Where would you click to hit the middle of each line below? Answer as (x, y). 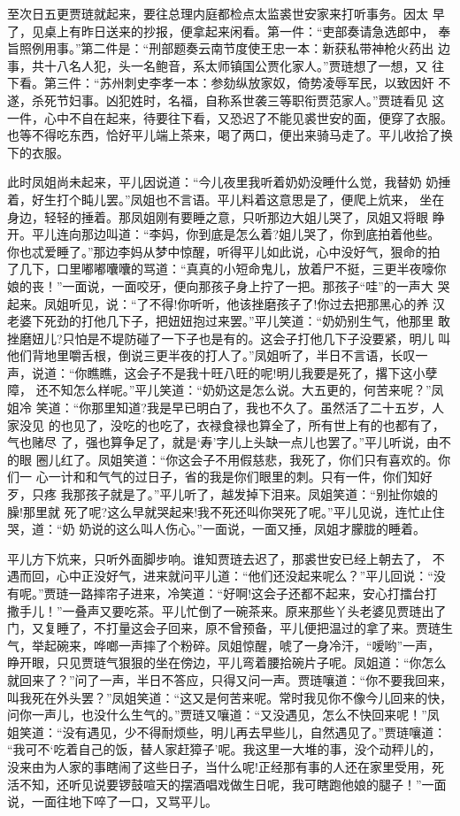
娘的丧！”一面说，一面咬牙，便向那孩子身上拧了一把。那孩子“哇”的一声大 (220, 285)
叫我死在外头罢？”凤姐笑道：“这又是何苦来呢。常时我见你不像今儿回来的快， (230, 697)
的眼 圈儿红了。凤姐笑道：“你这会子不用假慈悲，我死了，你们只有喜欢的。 (223, 459)
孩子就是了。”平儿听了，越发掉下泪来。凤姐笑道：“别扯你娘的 (261, 494)
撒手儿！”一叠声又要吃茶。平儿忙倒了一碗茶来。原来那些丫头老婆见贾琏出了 (227, 610)
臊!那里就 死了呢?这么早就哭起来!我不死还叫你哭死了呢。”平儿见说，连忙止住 (226, 511)
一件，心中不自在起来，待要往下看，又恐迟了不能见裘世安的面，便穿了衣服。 (230, 117)
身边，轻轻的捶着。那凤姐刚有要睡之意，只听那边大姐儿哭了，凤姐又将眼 (218, 216)
